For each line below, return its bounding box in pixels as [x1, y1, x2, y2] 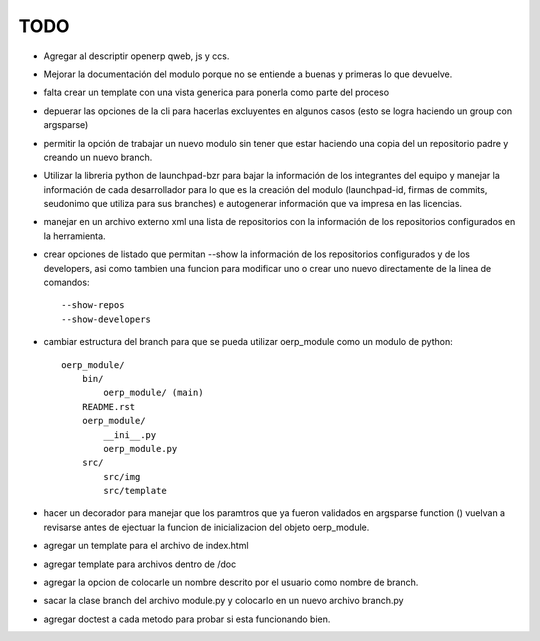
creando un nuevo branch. [43, 151, 153, 163]
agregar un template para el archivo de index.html [43, 540, 249, 552]
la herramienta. [43, 230, 106, 242]
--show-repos [61, 300, 125, 311]
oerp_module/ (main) [103, 387, 204, 399]
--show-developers [61, 313, 152, 325]
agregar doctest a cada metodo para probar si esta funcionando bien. [43, 613, 331, 625]
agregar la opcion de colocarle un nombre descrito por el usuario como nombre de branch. [43, 576, 419, 589]
